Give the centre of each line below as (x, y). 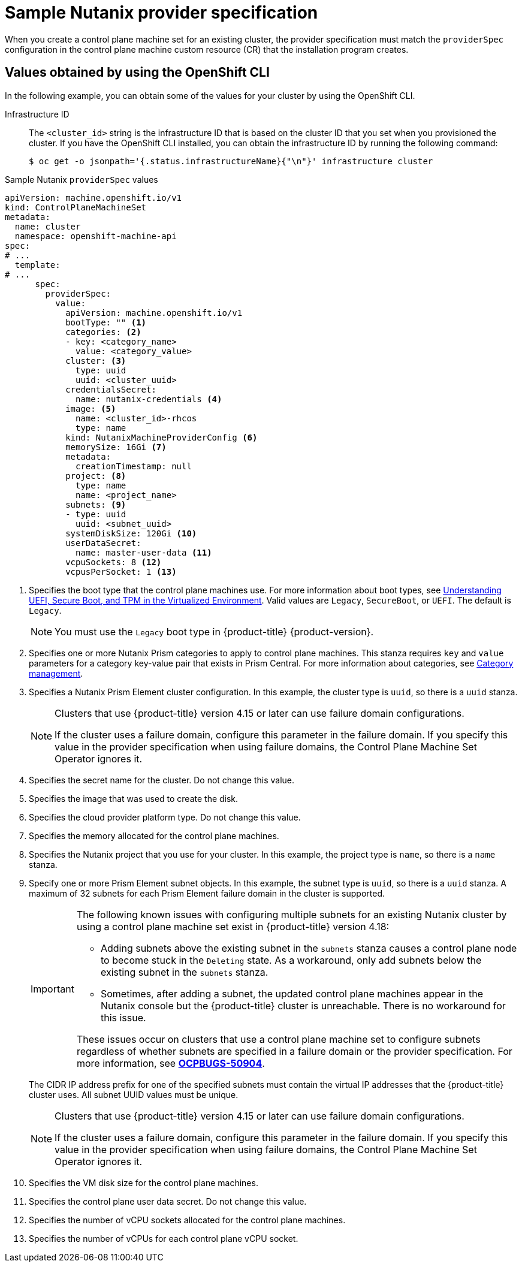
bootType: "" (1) (106, 322)
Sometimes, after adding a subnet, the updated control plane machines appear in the (292, 993)
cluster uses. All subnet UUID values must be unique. (134, 1094)
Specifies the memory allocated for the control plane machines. (154, 835)
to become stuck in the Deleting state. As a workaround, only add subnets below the (291, 960)
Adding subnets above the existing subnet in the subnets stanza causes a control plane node (309, 948)
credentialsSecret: (111, 389)
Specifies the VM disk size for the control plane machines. (144, 1182)
